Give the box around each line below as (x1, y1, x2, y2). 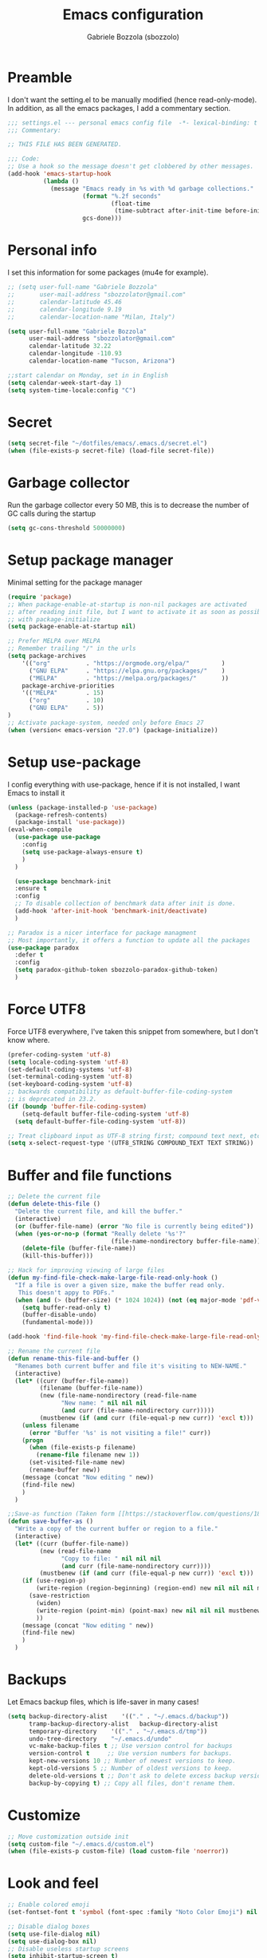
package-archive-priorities (22, 681, 115, 690)
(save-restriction (28, 1591, 90, 1599)
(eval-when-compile (7, 826, 73, 834)
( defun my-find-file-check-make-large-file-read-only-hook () (7, 1274, 218, 1282)
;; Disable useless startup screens (7, 1944, 129, 1953)
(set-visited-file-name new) (28, 1459, 126, 1467)
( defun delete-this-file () (7, 1200, 101, 1208)
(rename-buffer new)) (28, 1466, 101, 1474)
